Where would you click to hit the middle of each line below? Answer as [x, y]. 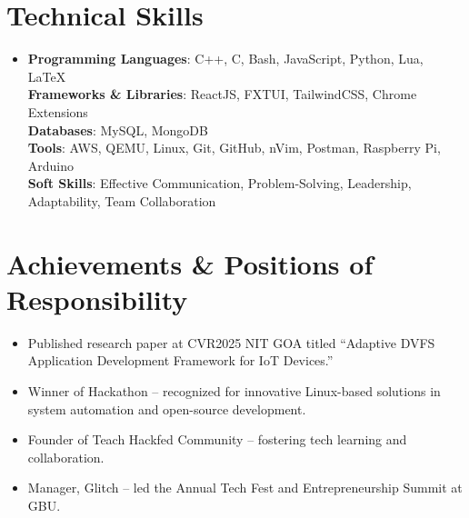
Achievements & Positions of [190, 263]
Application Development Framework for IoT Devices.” [180, 360]
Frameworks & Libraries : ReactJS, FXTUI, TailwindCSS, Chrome [222, 94]
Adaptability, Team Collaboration [122, 200]
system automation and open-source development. [167, 408]
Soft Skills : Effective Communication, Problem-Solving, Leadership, [220, 183]
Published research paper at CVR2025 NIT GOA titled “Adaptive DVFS [231, 342]
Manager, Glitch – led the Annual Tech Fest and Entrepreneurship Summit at [245, 488]
